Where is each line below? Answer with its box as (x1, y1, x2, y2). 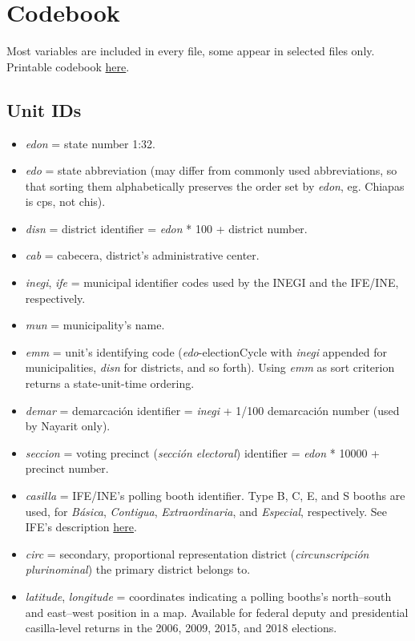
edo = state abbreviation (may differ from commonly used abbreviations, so (25, 162, 397, 179)
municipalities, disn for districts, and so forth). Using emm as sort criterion (25, 359, 395, 376)
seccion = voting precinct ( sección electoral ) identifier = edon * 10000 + (25, 444, 381, 461)
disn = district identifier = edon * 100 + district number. (25, 220, 308, 236)
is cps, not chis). (25, 193, 106, 210)
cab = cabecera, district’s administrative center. (25, 247, 260, 264)
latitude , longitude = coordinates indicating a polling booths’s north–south (25, 587, 392, 604)
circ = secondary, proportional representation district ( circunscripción (25, 545, 369, 562)
